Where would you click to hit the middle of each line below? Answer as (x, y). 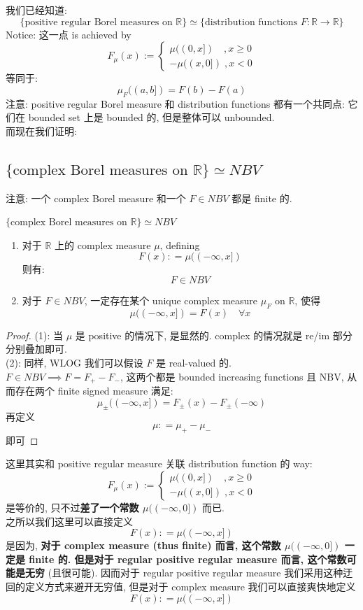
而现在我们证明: (41, 130)
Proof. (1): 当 (34, 335)
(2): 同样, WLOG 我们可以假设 (74, 362)
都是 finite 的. (262, 198)
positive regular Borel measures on (99, 22)
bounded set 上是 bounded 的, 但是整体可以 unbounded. (151, 117)
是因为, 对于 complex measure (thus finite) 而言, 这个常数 (143, 545)
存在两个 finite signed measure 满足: (94, 390)
